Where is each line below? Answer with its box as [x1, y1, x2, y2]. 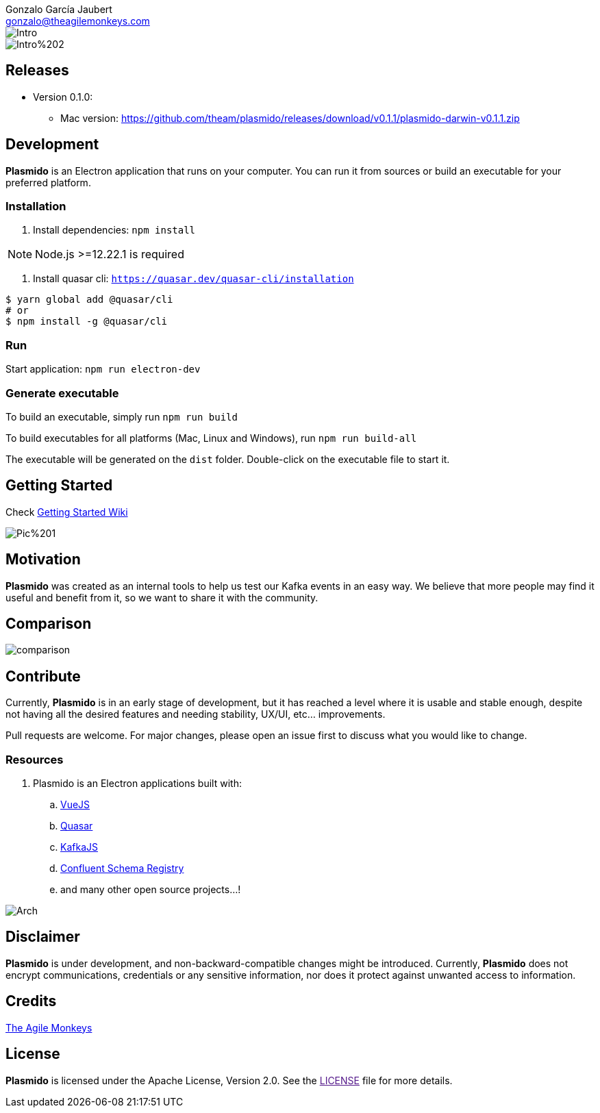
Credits [5, 992, 57, 1010]
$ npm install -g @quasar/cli [5, 316, 168, 327]
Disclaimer [5, 928, 80, 946]
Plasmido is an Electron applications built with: [33, 777, 242, 790]
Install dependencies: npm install [33, 224, 196, 236]
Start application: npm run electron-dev [5, 363, 201, 375]
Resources [5, 752, 64, 766]
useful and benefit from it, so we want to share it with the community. [5, 591, 318, 603]
